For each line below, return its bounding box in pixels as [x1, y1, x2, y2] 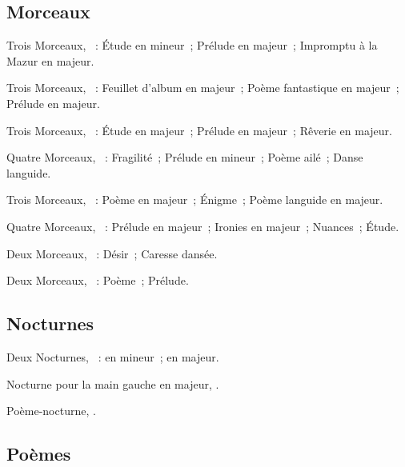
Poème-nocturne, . [6, 402, 96, 419]
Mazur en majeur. [6, 52, 94, 69]
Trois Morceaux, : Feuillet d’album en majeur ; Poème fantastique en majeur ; [6, 79, 399, 96]
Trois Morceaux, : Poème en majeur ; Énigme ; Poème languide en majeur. [6, 191, 383, 208]
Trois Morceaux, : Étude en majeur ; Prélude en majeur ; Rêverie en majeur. [6, 122, 393, 138]
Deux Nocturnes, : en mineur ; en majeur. [6, 348, 219, 365]
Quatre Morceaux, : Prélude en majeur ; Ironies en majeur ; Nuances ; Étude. [6, 218, 399, 234]
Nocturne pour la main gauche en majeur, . [6, 375, 219, 392]
